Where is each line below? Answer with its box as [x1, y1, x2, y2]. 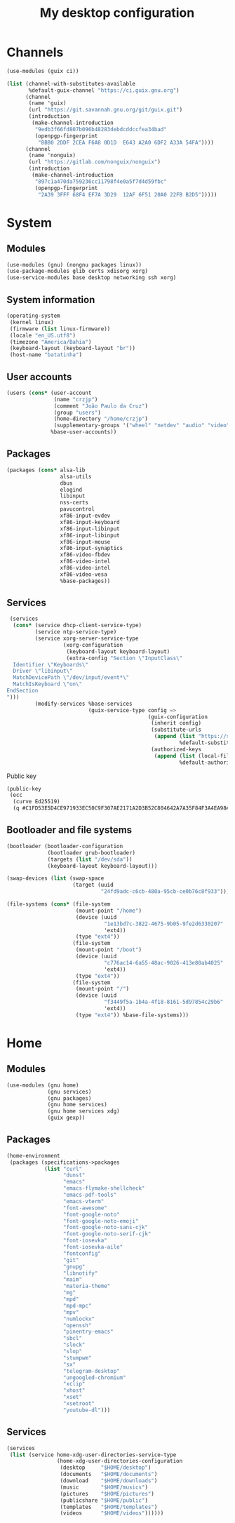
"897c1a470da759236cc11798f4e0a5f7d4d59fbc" [34, 177, 168, 185]
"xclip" [62, 1381, 86, 1388]
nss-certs [60, 499, 89, 506]
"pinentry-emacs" [62, 1328, 114, 1336]
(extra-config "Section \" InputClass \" [66, 655, 183, 662]
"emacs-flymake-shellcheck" [62, 1185, 145, 1192]
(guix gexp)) [47, 1114, 86, 1122]
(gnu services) [47, 1088, 92, 1095]
